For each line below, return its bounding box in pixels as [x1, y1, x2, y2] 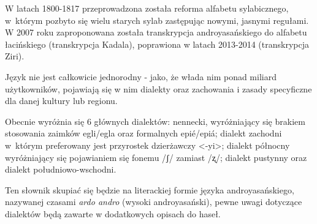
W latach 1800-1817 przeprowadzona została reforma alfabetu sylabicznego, [5, 2, 289, 14]
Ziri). [5, 50, 25, 62]
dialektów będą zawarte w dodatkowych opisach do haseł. [5, 207, 221, 220]
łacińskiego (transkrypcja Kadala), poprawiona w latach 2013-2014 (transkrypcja [5, 37, 309, 50]
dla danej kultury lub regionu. [5, 94, 118, 107]
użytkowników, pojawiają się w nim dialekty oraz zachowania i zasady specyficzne [5, 82, 312, 95]
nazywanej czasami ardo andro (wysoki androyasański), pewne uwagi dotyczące [5, 195, 302, 208]
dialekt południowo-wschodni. [5, 163, 116, 176]
